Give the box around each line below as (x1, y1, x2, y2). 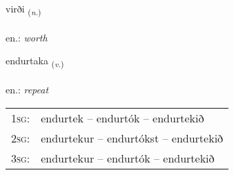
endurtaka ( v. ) (6, 53, 64, 70)
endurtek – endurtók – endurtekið (41, 109, 204, 126)
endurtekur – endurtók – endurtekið (41, 149, 215, 166)
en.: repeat (6, 82, 49, 97)
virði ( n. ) (6, 1, 41, 17)
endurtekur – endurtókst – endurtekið (41, 129, 224, 146)
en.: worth (6, 30, 48, 44)
